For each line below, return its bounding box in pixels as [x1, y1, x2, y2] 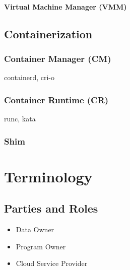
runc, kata [4, 113, 36, 123]
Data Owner [16, 224, 54, 235]
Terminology [4, 166, 93, 186]
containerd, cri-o [4, 72, 55, 83]
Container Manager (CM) [4, 52, 111, 64]
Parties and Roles [4, 200, 98, 216]
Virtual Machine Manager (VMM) [4, 1, 127, 12]
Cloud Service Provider [16, 258, 88, 268]
